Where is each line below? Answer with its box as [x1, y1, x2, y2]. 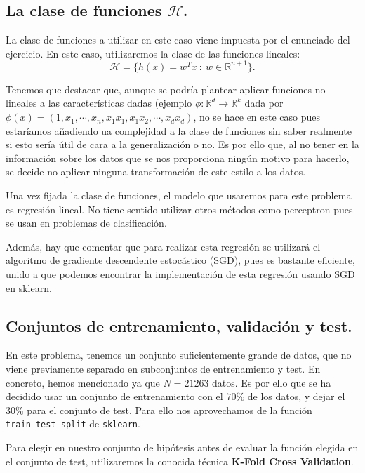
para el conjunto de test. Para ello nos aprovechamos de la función [27, 402, 312, 417]
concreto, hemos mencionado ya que [6, 375, 160, 389]
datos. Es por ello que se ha [212, 375, 331, 389]
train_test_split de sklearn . [6, 416, 140, 431]
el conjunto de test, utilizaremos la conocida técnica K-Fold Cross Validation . [6, 453, 354, 468]
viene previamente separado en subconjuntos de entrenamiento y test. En [6, 361, 321, 375]
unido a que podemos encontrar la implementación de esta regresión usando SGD [6, 267, 355, 281]
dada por [244, 95, 284, 110]
